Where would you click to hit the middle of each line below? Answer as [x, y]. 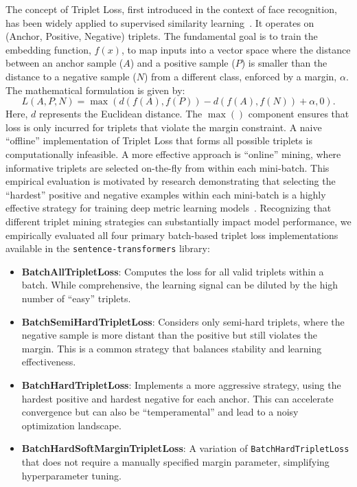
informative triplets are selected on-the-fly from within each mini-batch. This [168, 167]
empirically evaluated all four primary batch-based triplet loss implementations [172, 235]
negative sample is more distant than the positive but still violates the [170, 335]
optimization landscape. [71, 425]
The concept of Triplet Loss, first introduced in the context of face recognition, [171, 9]
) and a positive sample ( [183, 63]
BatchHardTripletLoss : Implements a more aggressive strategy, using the [181, 384]
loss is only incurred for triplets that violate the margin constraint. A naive [164, 127]
